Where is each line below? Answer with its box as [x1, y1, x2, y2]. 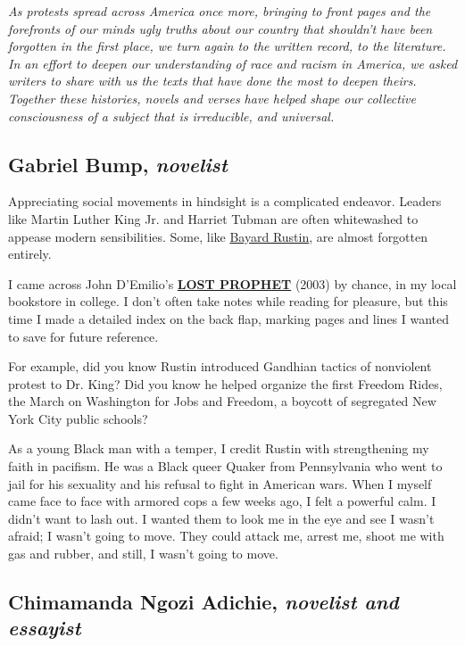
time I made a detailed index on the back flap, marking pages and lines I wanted [8, 309, 450, 327]
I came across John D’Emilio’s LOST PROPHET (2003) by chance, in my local [8, 274, 457, 293]
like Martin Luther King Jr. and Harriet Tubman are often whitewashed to [8, 209, 419, 228]
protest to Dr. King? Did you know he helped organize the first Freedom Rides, [8, 374, 443, 393]
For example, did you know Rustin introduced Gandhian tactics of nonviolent [8, 357, 432, 376]
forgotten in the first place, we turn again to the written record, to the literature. [8, 37, 446, 55]
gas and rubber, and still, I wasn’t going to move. [8, 544, 278, 563]
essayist [8, 614, 81, 642]
